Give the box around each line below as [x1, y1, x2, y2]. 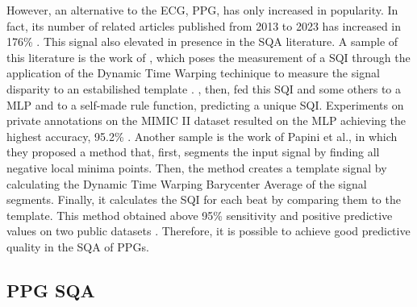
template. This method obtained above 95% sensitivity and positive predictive [6, 206, 393, 223]
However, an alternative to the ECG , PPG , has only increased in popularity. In [6, 2, 398, 18]
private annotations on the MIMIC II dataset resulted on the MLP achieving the [6, 112, 406, 129]
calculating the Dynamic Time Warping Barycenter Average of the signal [6, 175, 367, 192]
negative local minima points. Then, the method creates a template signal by [6, 159, 387, 176]
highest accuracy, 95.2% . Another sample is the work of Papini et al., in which [6, 127, 398, 144]
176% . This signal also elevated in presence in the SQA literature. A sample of [6, 33, 398, 50]
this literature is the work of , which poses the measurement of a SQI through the [6, 48, 411, 65]
